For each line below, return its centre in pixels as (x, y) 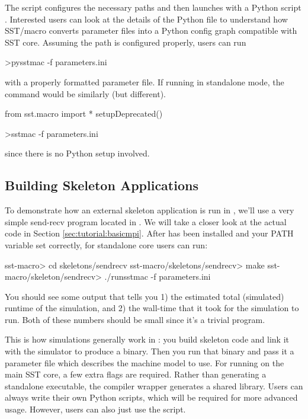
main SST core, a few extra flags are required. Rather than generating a (136, 374)
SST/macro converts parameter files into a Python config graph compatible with (151, 31)
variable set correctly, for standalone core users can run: (106, 244)
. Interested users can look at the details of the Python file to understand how (146, 19)
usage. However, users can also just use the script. (95, 409)
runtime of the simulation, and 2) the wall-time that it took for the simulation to (152, 308)
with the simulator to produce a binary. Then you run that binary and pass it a (150, 351)
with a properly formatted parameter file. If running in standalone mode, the (145, 81)
